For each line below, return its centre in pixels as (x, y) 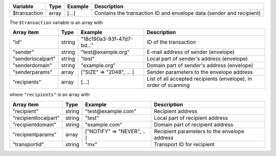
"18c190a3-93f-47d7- (107, 39)
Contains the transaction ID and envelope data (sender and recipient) (177, 13)
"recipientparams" (34, 134)
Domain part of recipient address (194, 124)
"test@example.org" (105, 52)
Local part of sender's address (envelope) (197, 59)
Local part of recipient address (191, 118)
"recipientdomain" (34, 124)
